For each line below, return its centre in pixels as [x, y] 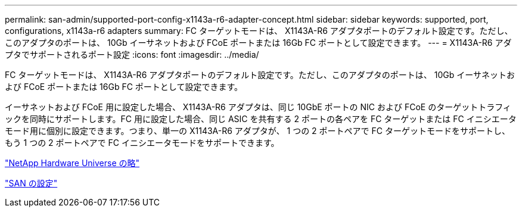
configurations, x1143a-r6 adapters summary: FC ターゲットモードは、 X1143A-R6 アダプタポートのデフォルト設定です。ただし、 [259, 31]
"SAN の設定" [31, 183]
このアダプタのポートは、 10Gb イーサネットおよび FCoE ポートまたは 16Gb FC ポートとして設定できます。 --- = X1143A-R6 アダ [258, 43]
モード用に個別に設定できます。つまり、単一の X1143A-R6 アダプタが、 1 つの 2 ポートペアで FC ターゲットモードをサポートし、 [257, 131]
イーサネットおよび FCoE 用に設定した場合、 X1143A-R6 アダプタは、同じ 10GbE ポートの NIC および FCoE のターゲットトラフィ [258, 107]
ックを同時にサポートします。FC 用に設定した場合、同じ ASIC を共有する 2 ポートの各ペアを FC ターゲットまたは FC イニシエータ [261, 119]
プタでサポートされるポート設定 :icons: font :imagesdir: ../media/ [132, 54]
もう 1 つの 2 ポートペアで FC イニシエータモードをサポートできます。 [142, 143]
